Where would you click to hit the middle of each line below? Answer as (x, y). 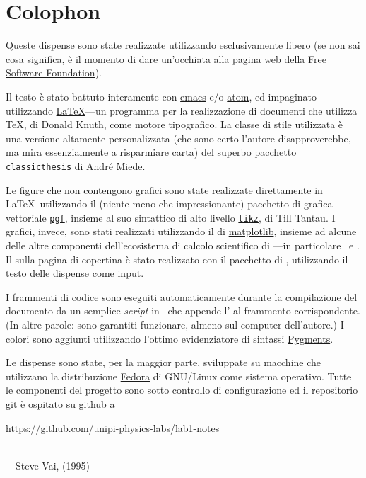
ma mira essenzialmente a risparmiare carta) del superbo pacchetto (151, 152)
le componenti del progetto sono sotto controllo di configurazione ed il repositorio (182, 390)
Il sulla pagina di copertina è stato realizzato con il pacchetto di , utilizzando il (177, 259)
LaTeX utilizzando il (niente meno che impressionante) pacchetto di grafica (169, 204)
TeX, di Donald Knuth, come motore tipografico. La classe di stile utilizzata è (175, 124)
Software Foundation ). (54, 73)
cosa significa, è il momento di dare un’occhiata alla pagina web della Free (166, 58)
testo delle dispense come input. (75, 273)
